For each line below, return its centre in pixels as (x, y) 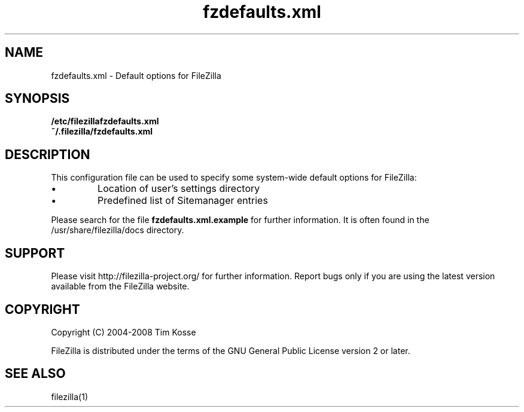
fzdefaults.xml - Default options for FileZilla (136, 75)
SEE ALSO (35, 374)
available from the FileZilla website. (120, 286)
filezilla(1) (69, 396)
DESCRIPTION (48, 154)
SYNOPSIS (37, 99)
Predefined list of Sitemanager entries (183, 201)
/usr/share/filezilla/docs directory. (118, 230)
